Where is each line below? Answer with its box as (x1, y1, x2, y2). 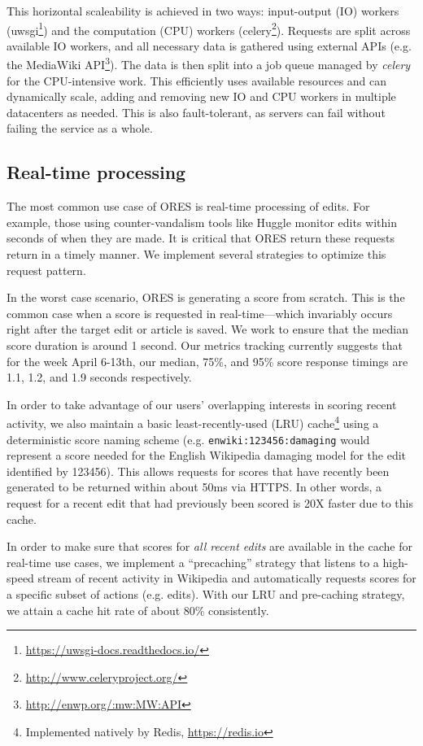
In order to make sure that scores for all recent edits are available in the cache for (7, 538, 412, 555)
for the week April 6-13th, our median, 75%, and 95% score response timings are (7, 352, 408, 369)
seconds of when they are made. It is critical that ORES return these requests (7, 229, 395, 246)
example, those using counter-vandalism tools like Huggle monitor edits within (7, 213, 397, 230)
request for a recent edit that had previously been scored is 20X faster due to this (7, 495, 414, 512)
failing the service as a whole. (7, 120, 153, 137)
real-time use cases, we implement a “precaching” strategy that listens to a (7, 553, 379, 570)
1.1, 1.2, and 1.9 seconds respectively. (7, 369, 192, 386)
